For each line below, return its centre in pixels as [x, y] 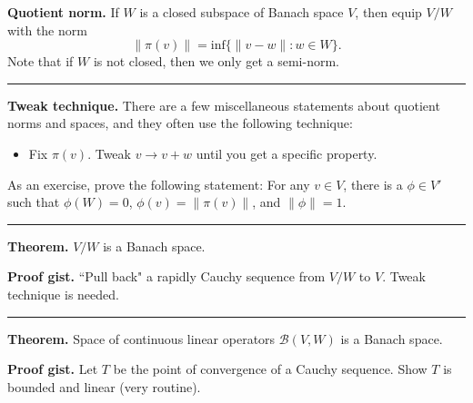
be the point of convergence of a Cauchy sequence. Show [270, 369]
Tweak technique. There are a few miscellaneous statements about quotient [224, 105]
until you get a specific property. [287, 153]
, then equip [388, 12]
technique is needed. [63, 294]
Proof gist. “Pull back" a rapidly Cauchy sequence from [166, 276]
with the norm [47, 29]
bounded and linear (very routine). [104, 386]
